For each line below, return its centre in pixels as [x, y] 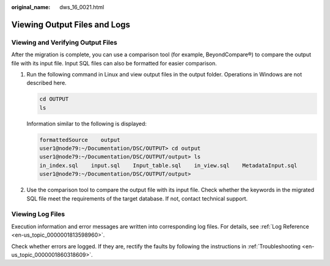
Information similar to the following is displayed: [86, 124]
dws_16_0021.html [82, 7]
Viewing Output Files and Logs [71, 24]
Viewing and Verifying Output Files [64, 42]
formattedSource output [80, 140]
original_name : [31, 7]
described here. [46, 83]
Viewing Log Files [38, 214]
